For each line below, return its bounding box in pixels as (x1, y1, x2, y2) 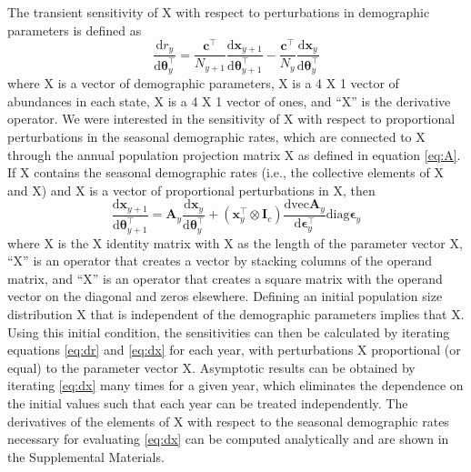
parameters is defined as (7, 20, 142, 39)
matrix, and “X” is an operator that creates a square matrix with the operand (7, 268, 443, 287)
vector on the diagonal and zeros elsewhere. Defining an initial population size (7, 286, 443, 306)
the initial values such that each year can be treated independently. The (7, 393, 408, 412)
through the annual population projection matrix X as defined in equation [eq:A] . (7, 145, 461, 164)
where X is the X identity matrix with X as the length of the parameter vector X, (7, 233, 463, 252)
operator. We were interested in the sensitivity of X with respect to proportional (7, 109, 456, 128)
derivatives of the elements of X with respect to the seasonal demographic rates (7, 411, 449, 430)
